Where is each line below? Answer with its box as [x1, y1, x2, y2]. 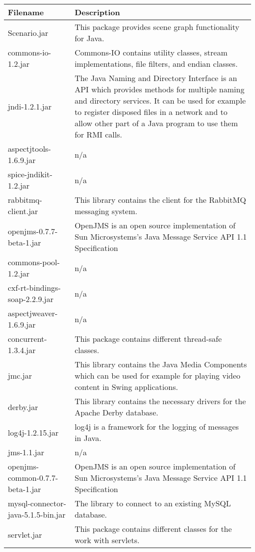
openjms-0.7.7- [8, 225, 58, 237]
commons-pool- [8, 256, 60, 268]
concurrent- [8, 333, 47, 344]
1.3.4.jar [8, 344, 36, 356]
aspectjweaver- [8, 307, 58, 319]
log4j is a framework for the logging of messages [75, 421, 239, 432]
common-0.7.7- [8, 472, 58, 483]
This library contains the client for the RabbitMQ [75, 194, 246, 205]
